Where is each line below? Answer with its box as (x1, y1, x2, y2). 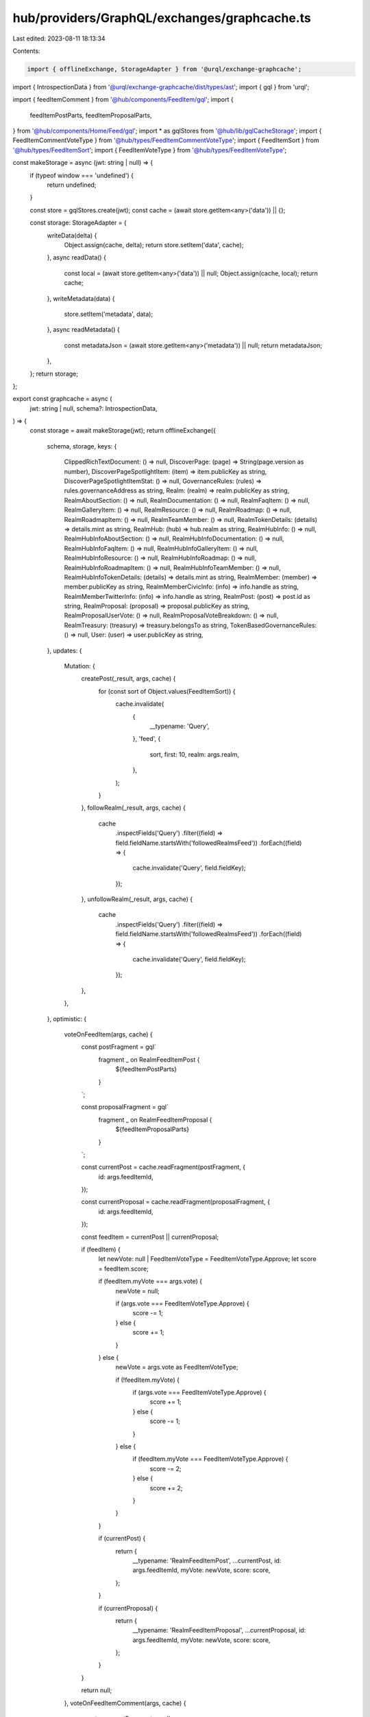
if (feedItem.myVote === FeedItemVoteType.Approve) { (132, 1455, 288, 1463)
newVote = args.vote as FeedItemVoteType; (115, 1363, 238, 1372)
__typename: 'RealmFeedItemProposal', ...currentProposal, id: (132, 1626, 306, 1635)
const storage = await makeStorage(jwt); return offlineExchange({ (29, 427, 216, 435)
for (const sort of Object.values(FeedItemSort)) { (98, 687, 236, 695)
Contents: (12, 47, 40, 55)
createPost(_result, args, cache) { (81, 674, 176, 683)
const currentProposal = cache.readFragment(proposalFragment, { (81, 1198, 271, 1206)
